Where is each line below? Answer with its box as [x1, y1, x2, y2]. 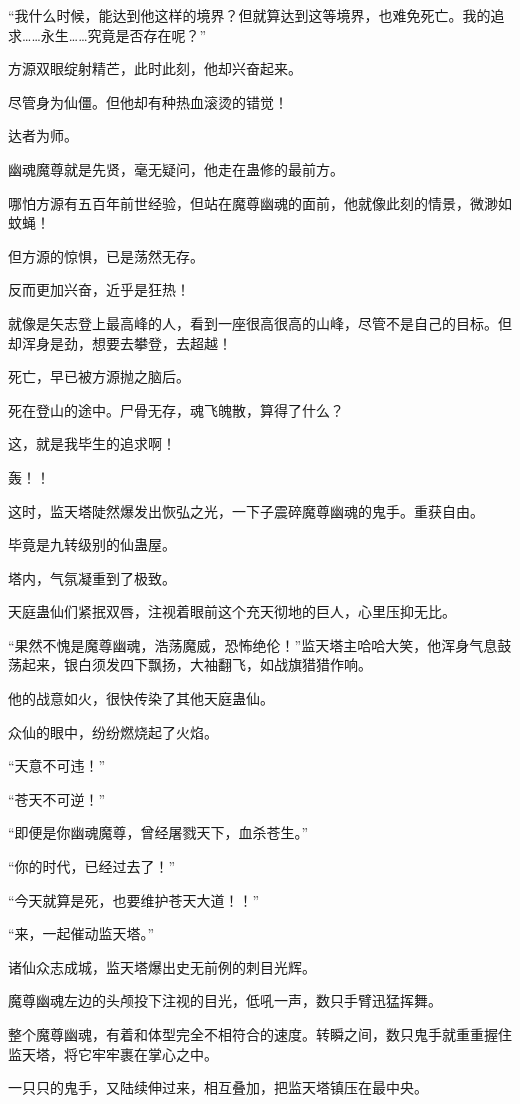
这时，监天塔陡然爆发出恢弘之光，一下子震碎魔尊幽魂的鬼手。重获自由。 [8, 500, 484, 521]
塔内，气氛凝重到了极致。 [8, 567, 176, 588]
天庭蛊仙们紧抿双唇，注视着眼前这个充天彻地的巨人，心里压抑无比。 [8, 601, 456, 622]
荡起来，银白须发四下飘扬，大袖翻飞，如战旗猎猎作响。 [8, 654, 372, 675]
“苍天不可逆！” [8, 788, 106, 809]
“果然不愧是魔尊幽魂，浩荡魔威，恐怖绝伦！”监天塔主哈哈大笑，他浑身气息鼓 [8, 634, 512, 655]
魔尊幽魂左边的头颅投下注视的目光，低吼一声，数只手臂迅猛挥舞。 [8, 990, 442, 1011]
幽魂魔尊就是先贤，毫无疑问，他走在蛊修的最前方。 [8, 158, 344, 179]
